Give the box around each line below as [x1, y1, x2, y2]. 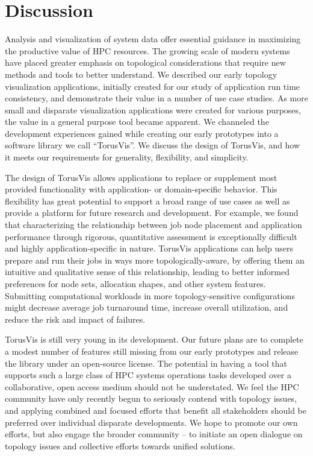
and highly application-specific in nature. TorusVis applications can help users [5, 242, 293, 255]
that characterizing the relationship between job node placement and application [5, 218, 302, 231]
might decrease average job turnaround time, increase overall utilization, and [5, 301, 288, 314]
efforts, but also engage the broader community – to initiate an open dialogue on [5, 428, 303, 440]
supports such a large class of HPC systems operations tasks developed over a [5, 369, 291, 381]
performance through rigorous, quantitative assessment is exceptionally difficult [5, 230, 297, 242]
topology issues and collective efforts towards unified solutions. [5, 439, 235, 452]
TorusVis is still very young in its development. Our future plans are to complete [5, 333, 303, 346]
